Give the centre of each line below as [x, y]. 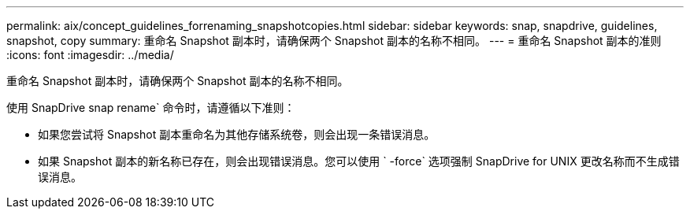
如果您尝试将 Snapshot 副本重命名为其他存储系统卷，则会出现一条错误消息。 [237, 134]
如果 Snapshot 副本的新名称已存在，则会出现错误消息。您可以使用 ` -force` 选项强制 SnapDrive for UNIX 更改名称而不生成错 [359, 161]
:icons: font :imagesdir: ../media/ [90, 55]
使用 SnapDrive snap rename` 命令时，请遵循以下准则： [151, 107]
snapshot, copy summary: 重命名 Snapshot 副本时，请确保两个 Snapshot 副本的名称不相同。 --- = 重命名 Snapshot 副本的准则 [334, 41]
